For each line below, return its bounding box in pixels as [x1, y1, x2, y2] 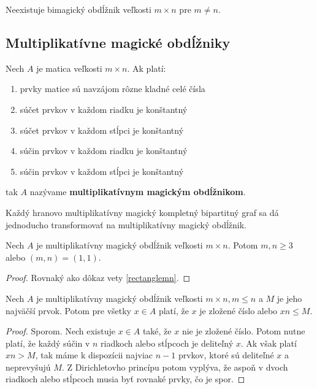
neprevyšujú [6, 360, 51, 373]
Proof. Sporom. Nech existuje [6, 325, 115, 337]
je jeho [277, 291, 302, 304]
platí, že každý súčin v [6, 336, 90, 349]
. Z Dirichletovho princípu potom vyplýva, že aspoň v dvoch [61, 360, 288, 373]
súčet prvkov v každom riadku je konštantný [20, 102, 188, 115]
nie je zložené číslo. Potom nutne [181, 325, 305, 337]
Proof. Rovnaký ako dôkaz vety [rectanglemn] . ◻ [6, 271, 191, 284]
